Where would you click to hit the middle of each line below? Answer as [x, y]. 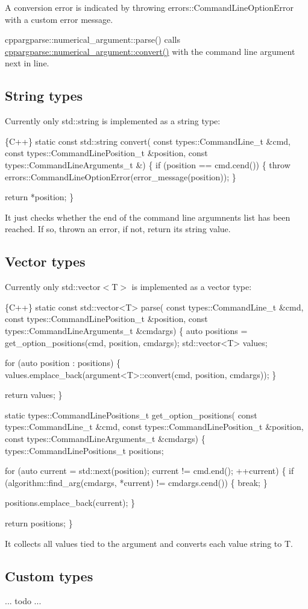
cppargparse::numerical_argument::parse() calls [93, 39]
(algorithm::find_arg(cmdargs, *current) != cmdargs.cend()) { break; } [136, 482]
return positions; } [39, 523]
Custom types [49, 576]
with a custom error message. [59, 19]
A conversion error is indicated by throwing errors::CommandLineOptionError [149, 7]
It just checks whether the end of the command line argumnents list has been [148, 217]
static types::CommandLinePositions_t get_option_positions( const [131, 415]
